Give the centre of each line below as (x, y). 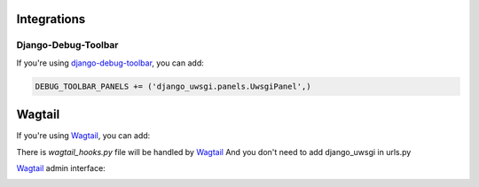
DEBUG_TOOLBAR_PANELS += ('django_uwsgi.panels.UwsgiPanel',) (173, 86)
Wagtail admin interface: (61, 168)
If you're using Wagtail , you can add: (83, 136)
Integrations (51, 19)
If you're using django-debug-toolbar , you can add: (110, 63)
